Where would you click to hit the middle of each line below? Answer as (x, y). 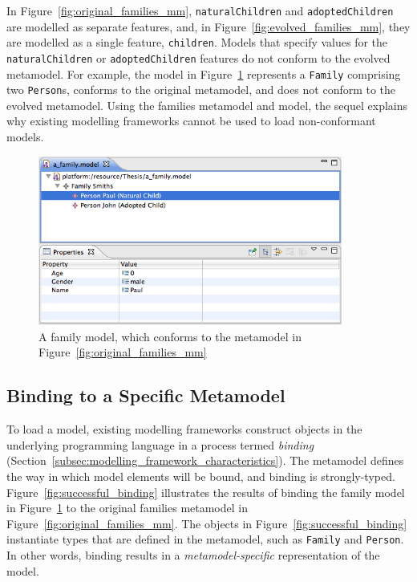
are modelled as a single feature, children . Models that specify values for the (197, 42)
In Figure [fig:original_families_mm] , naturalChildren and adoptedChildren (200, 10)
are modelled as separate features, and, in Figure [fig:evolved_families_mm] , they (208, 26)
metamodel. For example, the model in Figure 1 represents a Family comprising (204, 73)
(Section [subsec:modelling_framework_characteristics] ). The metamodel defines (205, 460)
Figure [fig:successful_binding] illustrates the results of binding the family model (206, 492)
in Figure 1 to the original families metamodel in (127, 508)
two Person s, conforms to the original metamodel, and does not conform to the (201, 90)
